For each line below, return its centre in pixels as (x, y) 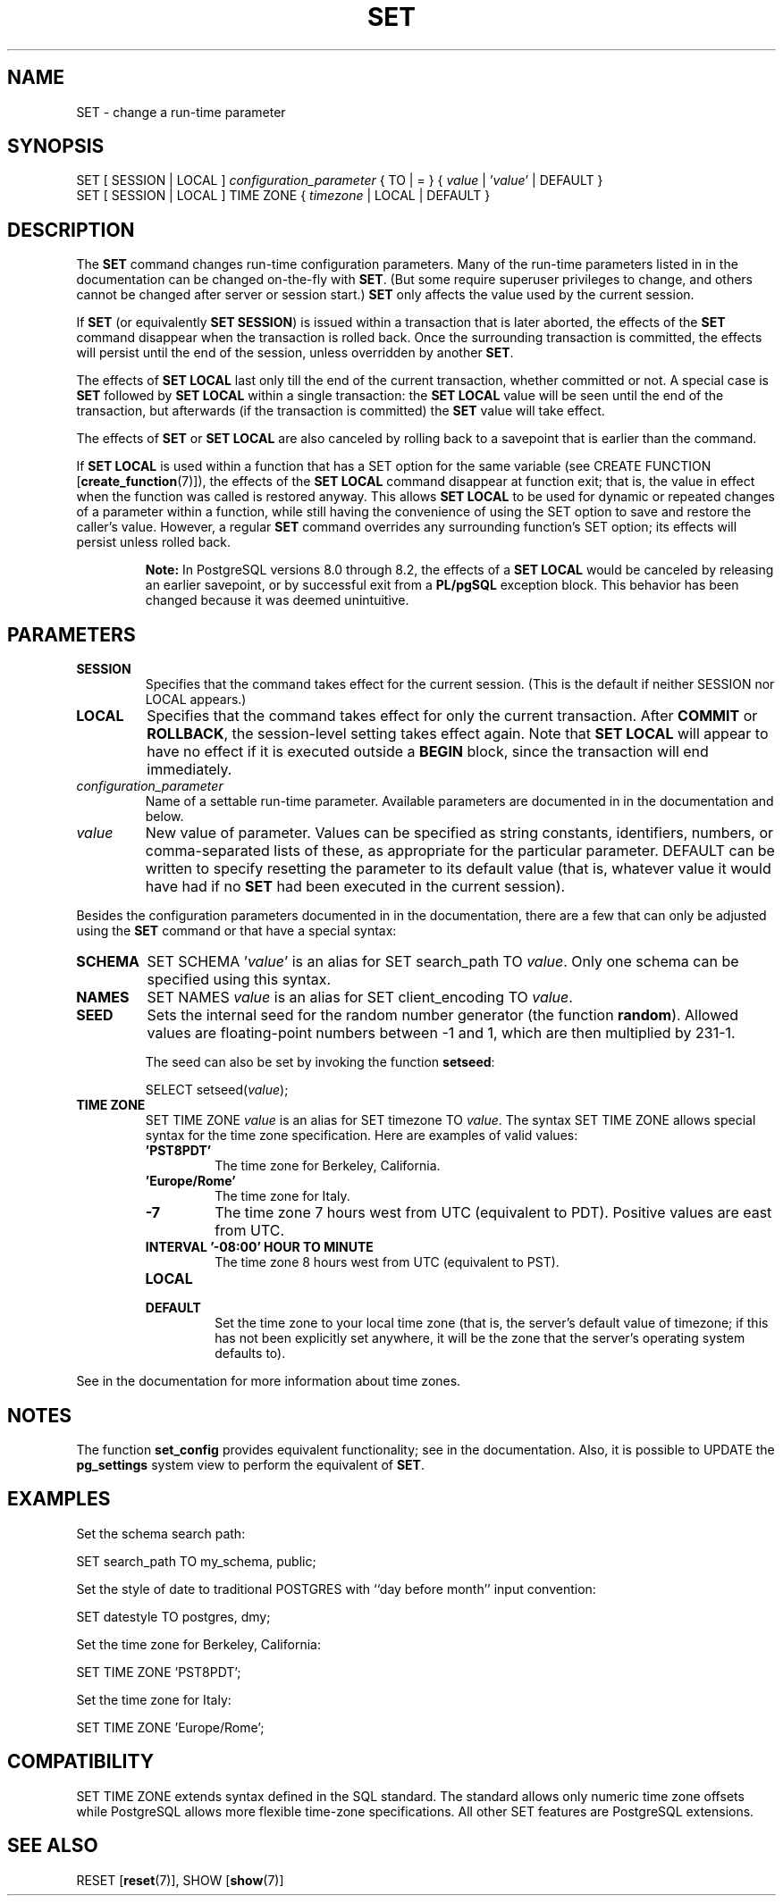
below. (164, 817)
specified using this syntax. (239, 980)
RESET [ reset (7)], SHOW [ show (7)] (180, 1880)
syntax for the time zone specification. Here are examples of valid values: (362, 1136)
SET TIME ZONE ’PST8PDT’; (159, 1672)
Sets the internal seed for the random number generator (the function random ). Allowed (443, 1015)
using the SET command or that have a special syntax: (236, 931)
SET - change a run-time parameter (181, 112)
